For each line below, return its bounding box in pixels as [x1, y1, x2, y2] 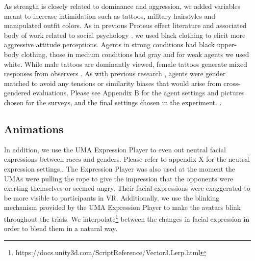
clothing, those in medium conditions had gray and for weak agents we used [21, 49, 249, 59]
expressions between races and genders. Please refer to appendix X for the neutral [4, 154, 250, 164]
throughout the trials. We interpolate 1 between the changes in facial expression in [4, 212, 250, 224]
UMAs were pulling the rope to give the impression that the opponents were [4, 173, 233, 183]
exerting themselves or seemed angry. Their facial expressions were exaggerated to [4, 183, 250, 193]
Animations [4, 121, 64, 136]
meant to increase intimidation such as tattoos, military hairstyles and [4, 10, 216, 21]
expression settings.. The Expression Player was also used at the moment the [4, 163, 235, 174]
